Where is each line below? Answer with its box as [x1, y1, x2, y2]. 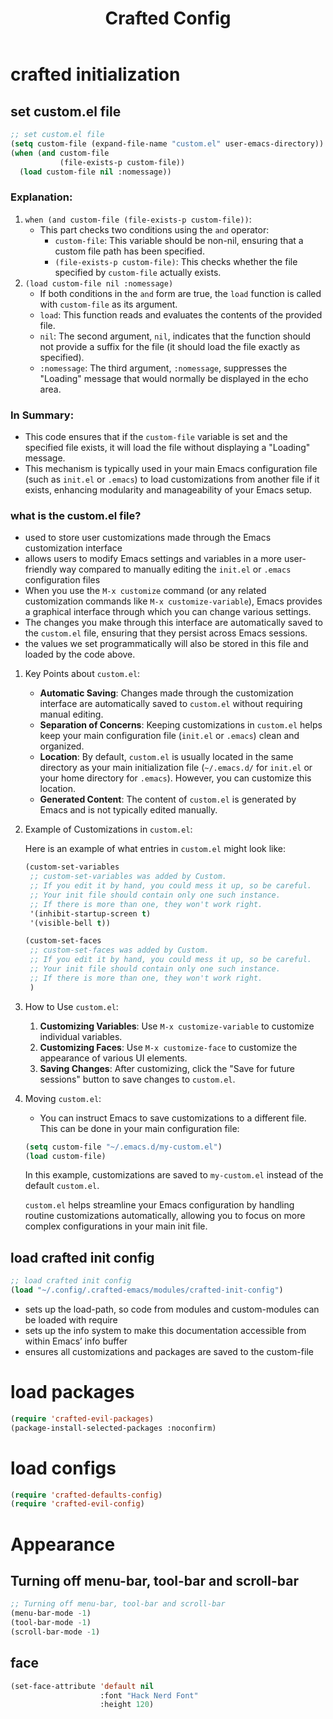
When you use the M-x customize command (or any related [24, 585, 267, 597]
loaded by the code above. [24, 648, 136, 661]
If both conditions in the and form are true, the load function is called [39, 287, 322, 299]
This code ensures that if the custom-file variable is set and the [24, 430, 288, 442]
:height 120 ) [99, 1700, 155, 1710]
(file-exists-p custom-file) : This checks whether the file [54, 255, 298, 267]
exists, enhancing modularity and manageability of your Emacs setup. [24, 483, 313, 496]
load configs [10, 1457, 117, 1479]
